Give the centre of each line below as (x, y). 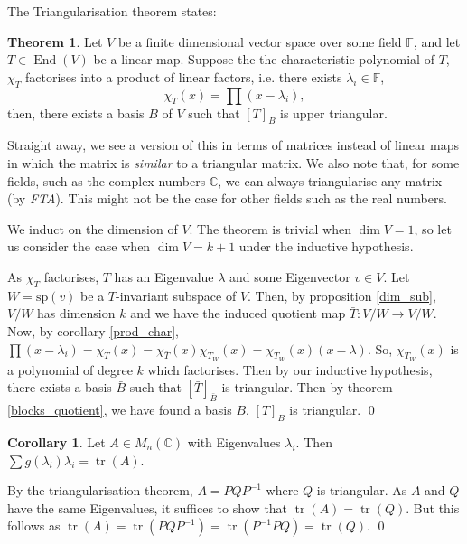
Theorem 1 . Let (55, 41)
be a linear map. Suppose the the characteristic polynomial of (264, 59)
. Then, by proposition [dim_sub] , (342, 295)
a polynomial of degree (70, 369)
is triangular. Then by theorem (307, 387)
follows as (34, 525)
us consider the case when (79, 246)
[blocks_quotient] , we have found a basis (120, 410)
